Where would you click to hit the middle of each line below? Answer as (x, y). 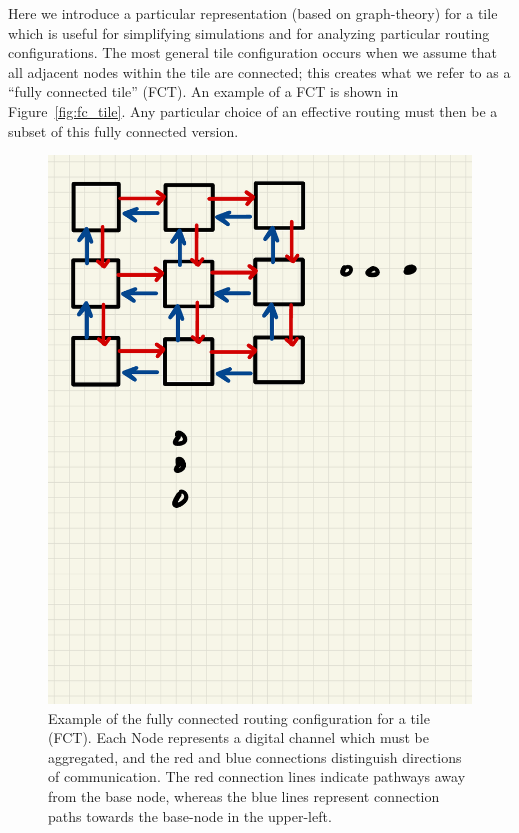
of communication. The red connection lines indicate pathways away (257, 776)
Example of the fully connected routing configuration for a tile (239, 717)
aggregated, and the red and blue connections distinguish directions (255, 756)
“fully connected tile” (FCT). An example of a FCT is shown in (203, 91)
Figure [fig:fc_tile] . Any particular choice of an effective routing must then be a (253, 110)
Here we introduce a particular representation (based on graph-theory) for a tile (253, 13)
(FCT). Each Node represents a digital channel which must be (239, 737)
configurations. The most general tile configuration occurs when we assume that (252, 52)
